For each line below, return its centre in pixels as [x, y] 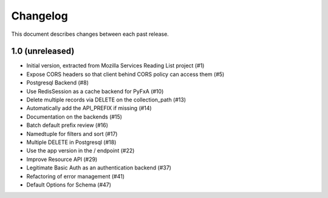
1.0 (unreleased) [43, 51]
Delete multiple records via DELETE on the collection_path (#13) [106, 100]
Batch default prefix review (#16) [67, 125]
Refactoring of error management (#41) [75, 176]
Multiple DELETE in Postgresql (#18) [71, 142]
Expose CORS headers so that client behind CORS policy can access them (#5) [125, 74]
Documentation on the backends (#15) [74, 117]
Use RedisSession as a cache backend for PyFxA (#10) [95, 91]
